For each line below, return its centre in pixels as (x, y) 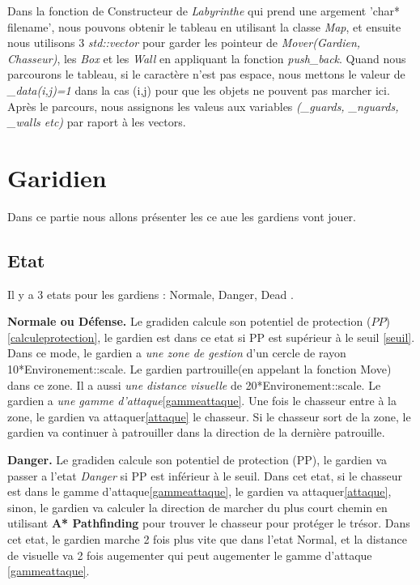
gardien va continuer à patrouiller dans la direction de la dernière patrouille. (196, 432)
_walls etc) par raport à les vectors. (97, 122)
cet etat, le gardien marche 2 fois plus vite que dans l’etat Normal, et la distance (207, 538)
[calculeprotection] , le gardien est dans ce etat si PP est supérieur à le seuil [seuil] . (211, 337)
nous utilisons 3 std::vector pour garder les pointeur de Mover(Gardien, (184, 43)
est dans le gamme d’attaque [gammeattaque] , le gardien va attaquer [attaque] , (199, 491)
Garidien (57, 177)
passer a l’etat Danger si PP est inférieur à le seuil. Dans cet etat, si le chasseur (205, 475)
